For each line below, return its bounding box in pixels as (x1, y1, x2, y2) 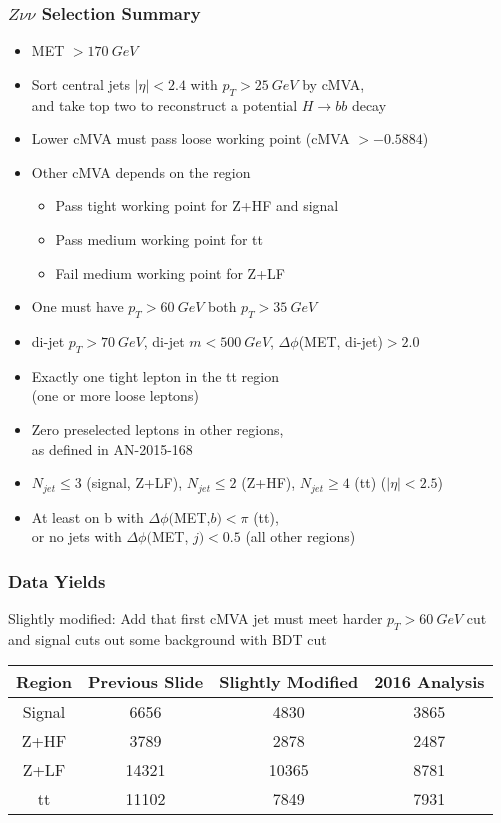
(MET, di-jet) (298, 330, 383, 351)
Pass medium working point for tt (55, 228, 263, 249)
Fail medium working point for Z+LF (55, 262, 285, 283)
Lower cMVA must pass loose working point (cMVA (31, 128, 350, 149)
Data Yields (8, 568, 106, 593)
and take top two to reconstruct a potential (31, 94, 298, 115)
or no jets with (31, 526, 122, 547)
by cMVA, (302, 73, 365, 94)
